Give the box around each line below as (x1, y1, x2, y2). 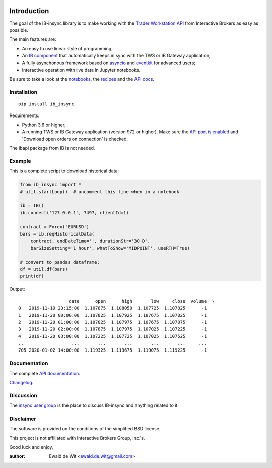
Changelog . (9, 380, 34, 385)
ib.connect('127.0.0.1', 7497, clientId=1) (20, 210, 129, 215)
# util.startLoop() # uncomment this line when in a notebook (20, 189, 180, 194)
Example (9, 157, 31, 164)
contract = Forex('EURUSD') (20, 224, 89, 229)
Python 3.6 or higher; (22, 122, 66, 128)
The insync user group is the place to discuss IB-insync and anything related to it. (9, 402, 179, 408)
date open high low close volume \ (69, 298, 215, 304)
